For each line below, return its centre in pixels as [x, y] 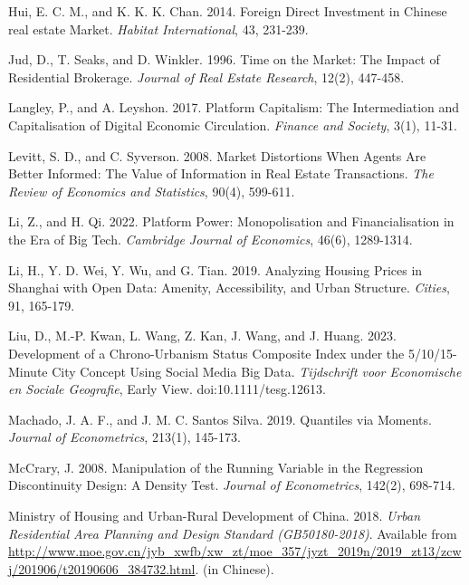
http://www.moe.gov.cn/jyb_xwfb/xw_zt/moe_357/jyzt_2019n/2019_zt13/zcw [235, 551]
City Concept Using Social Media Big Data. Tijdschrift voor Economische [257, 371]
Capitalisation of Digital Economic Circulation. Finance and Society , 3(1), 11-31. [233, 125]
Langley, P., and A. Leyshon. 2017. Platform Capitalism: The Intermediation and [234, 107]
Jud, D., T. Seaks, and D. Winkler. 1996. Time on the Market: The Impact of [224, 59]
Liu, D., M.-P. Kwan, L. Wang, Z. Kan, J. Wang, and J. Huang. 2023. [203, 336]
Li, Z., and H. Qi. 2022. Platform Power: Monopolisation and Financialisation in [231, 221]
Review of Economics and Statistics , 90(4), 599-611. [152, 191]
